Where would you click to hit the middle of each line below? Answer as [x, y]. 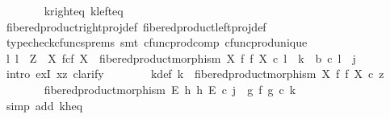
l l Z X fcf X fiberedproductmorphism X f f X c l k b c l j [181, 57]
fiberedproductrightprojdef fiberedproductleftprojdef [136, 26]
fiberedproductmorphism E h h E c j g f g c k [170, 89]
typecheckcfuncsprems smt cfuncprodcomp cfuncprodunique [157, 42]
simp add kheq [44, 105]
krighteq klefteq [84, 10]
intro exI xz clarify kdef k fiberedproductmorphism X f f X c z [195, 74]
